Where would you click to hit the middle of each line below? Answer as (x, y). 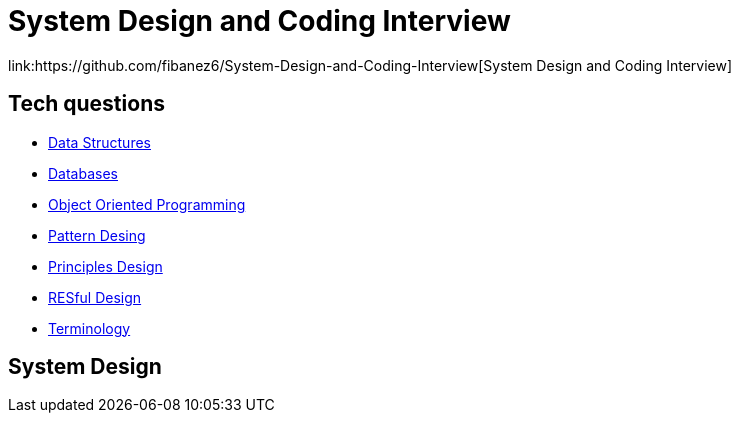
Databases (83, 173)
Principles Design (105, 266)
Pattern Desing (97, 235)
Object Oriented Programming (147, 204)
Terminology (89, 328)
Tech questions (86, 104)
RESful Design (95, 297)
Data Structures (99, 142)
